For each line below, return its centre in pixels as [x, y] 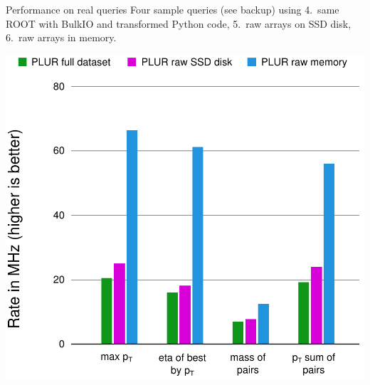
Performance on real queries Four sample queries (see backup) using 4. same [173, 9]
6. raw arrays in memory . [61, 37]
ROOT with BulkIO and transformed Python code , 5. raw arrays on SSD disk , [179, 23]
